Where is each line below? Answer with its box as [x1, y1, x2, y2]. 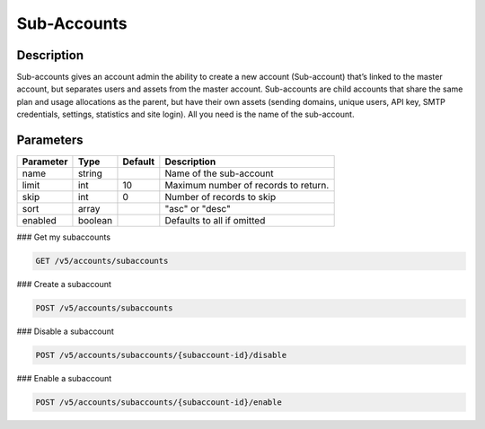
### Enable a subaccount [16, 373, 112, 384]
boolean [77, 214, 112, 227]
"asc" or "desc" [164, 203, 231, 215]
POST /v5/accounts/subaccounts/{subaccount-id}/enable [35, 398, 282, 407]
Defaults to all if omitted [164, 214, 266, 227]
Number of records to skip [164, 191, 277, 204]
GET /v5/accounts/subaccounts [35, 256, 169, 267]
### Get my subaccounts [16, 232, 111, 242]
